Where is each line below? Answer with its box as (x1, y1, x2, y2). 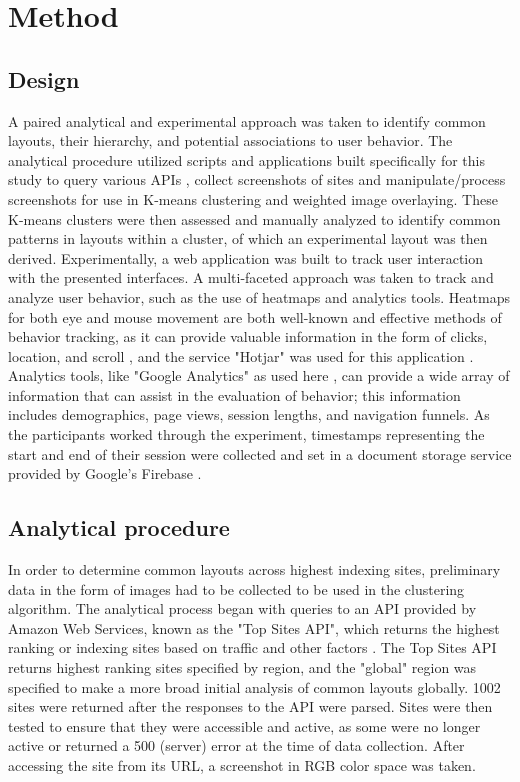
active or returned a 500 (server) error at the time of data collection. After (8, 735, 465, 756)
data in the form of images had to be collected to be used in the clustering (8, 578, 465, 599)
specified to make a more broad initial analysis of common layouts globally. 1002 (8, 676, 501, 697)
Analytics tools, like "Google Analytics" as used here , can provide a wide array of (8, 365, 510, 386)
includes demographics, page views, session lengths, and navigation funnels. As (8, 404, 490, 425)
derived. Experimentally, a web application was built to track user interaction (8, 247, 484, 268)
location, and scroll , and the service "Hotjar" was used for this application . (8, 345, 474, 366)
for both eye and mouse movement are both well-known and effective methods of (8, 306, 502, 327)
